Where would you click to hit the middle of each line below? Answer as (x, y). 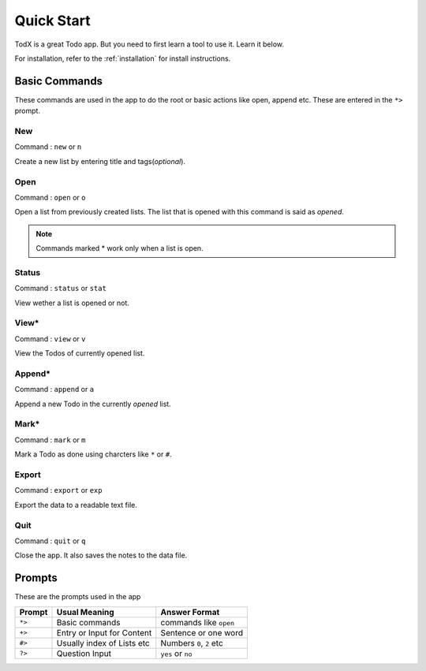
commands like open (198, 622)
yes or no (176, 653)
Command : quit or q (50, 541)
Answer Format (190, 612)
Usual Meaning (85, 612)
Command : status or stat (60, 289)
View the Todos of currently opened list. (80, 353)
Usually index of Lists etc (103, 643)
